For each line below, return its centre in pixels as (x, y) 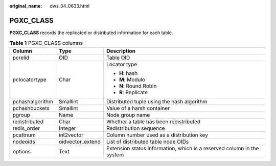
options (21, 151)
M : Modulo (132, 79)
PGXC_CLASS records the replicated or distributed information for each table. (91, 33)
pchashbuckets (31, 108)
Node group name (128, 115)
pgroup (21, 115)
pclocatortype (30, 79)
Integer (67, 128)
